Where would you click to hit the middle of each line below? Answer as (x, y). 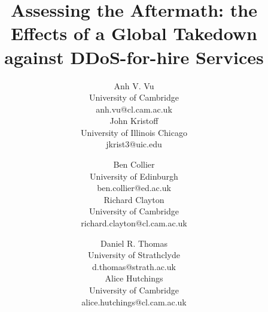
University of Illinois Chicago (134, 132)
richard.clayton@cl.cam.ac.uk (134, 223)
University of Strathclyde (134, 255)
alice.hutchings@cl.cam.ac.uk (134, 302)
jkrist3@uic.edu (134, 144)
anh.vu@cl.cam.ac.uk (134, 109)
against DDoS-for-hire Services (134, 57)
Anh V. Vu (134, 85)
